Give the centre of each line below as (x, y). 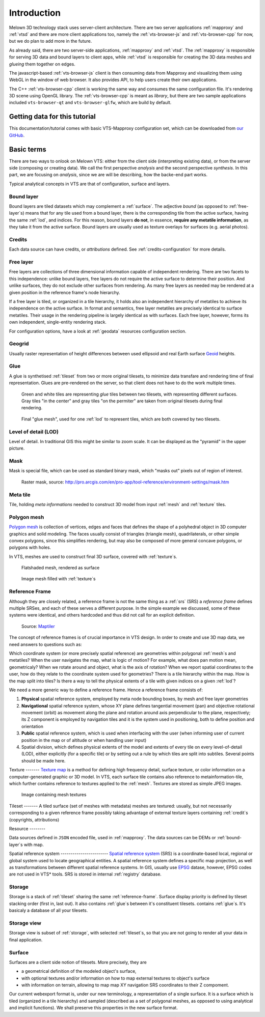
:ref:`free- (238, 206)
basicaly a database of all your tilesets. (48, 910)
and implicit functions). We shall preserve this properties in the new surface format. (93, 1008)
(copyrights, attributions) (34, 819)
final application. (26, 940)
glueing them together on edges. (42, 64)
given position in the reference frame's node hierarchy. (65, 292)
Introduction (35, 13)
